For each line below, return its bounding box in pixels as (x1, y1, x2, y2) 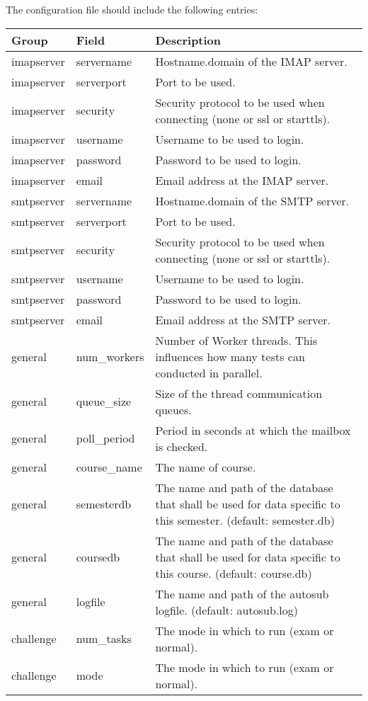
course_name (76, 458, 142, 475)
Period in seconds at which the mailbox (155, 421, 351, 438)
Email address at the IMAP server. (155, 171, 329, 188)
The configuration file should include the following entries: (6, 2, 258, 16)
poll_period (76, 430, 135, 447)
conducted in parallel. (155, 364, 263, 381)
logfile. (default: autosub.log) (155, 601, 298, 618)
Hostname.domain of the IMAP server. (155, 52, 347, 69)
